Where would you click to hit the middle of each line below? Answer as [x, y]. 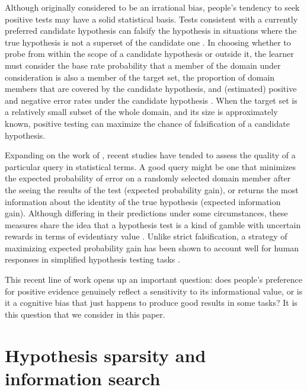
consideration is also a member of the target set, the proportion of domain [140, 77]
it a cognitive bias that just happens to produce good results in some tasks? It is [151, 303]
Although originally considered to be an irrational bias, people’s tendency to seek [152, 7]
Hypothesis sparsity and [105, 355]
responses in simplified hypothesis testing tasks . [92, 259]
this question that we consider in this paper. [85, 314]
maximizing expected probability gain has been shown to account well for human [152, 247]
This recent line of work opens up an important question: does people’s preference [153, 279]
